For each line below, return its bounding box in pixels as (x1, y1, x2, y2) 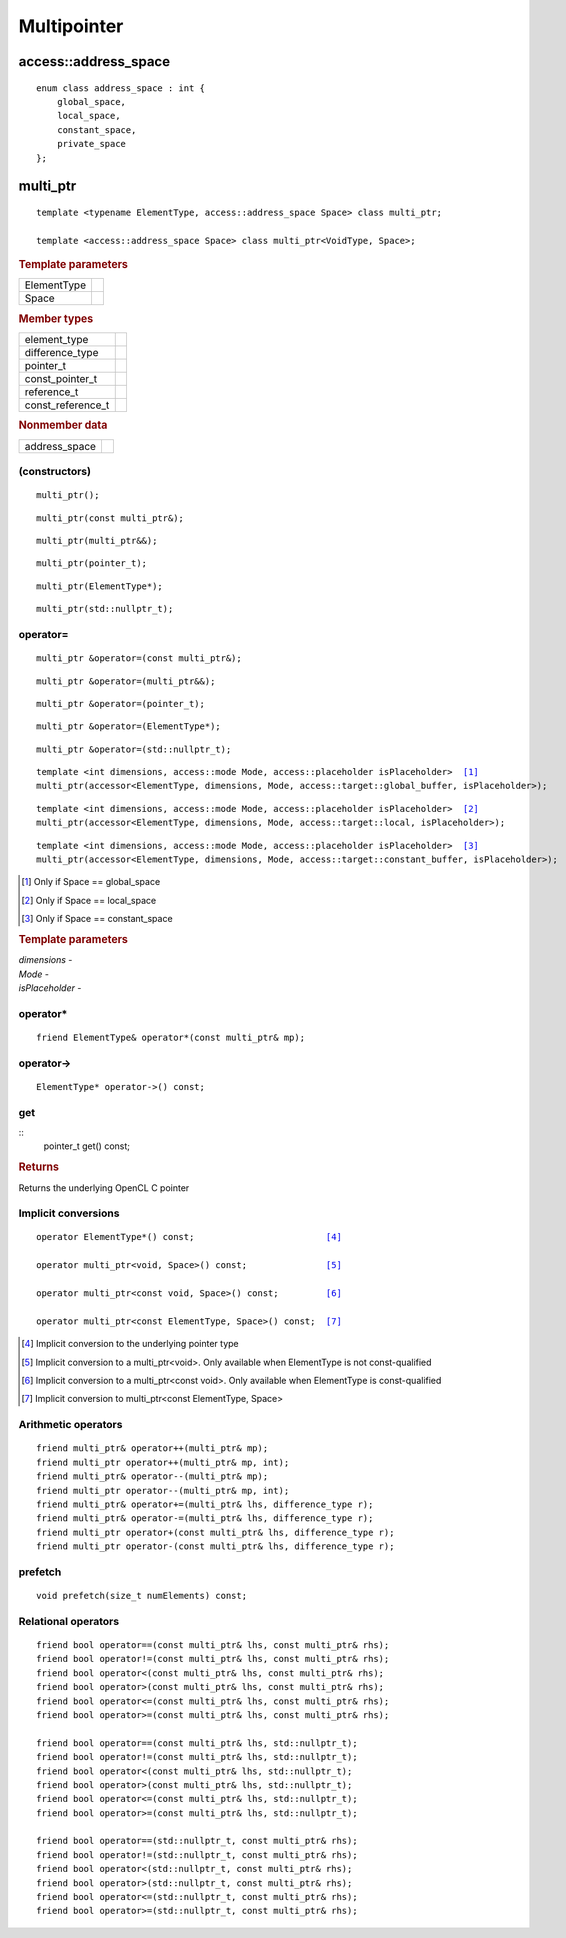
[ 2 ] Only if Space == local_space (21, 894, 157, 906)
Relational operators (18, 1614, 120, 1628)
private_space (56, 138, 127, 150)
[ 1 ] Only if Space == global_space (21, 876, 161, 888)
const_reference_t (24, 398, 110, 412)
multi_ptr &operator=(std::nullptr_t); (36, 743, 232, 755)
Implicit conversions (18, 1206, 120, 1220)
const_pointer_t (24, 372, 98, 386)
